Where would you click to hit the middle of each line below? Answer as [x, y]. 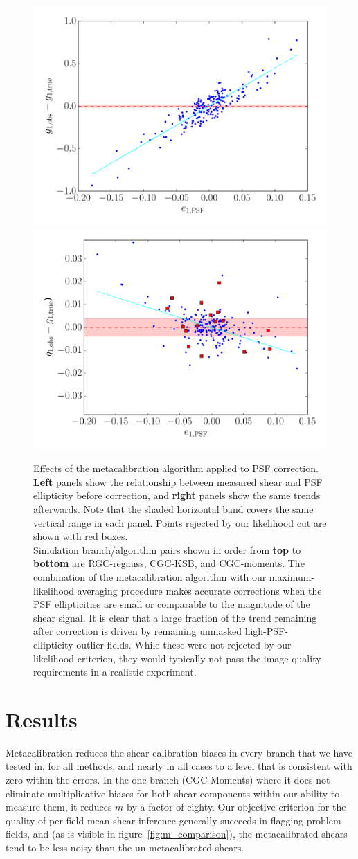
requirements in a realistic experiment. [115, 672]
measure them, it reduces [59, 807]
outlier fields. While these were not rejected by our [184, 644]
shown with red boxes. [81, 536]
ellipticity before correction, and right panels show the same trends [177, 495]
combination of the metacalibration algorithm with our [150, 576]
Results [42, 719]
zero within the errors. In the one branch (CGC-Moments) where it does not [168, 779]
